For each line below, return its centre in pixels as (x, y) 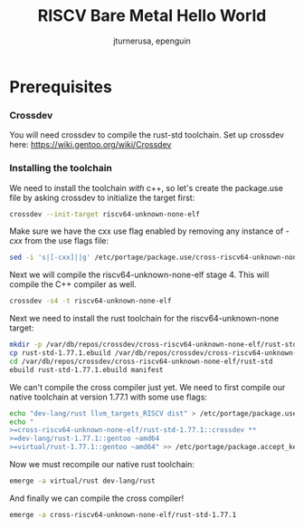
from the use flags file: (66, 241)
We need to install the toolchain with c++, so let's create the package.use (146, 187)
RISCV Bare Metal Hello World (152, 16)
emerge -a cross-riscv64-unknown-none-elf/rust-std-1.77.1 (123, 514)
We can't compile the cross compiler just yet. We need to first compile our (147, 387)
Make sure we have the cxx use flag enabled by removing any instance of (147, 231)
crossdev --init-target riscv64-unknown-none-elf (105, 214)
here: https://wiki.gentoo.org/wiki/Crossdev (90, 145)
